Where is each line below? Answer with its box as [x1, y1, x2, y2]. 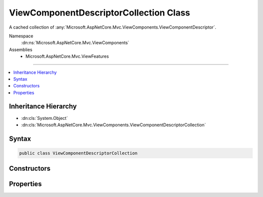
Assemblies [9, 47, 33, 52]
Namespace [9, 33, 34, 39]
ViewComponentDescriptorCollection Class [9, 7, 190, 18]
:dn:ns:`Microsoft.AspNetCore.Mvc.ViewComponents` [21, 40, 130, 46]
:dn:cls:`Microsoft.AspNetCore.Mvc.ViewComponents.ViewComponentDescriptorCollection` [21, 122, 207, 128]
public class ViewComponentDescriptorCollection [19, 150, 138, 156]
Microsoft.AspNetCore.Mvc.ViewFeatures [25, 53, 109, 59]
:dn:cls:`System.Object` [21, 115, 68, 121]
